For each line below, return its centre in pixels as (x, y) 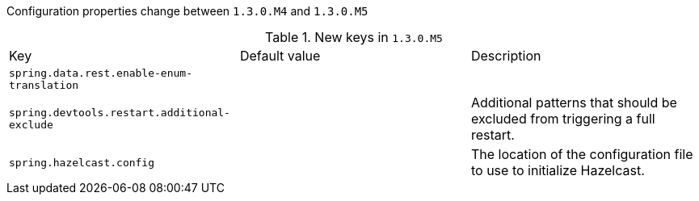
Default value (280, 56)
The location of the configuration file (582, 154)
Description (506, 56)
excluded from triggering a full (563, 119)
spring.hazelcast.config (82, 162)
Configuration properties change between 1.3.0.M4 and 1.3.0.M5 (187, 11)
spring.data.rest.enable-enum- (101, 73)
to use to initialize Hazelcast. (558, 170)
